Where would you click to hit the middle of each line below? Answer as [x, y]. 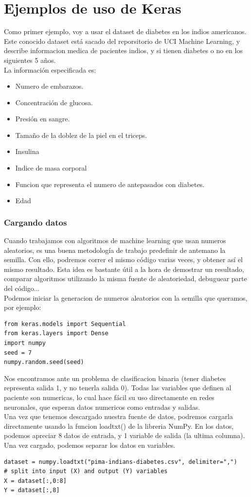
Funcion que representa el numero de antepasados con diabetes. [110, 184]
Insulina [27, 151]
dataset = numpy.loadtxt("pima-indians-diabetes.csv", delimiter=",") [121, 462]
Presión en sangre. [43, 119]
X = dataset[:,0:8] [35, 481]
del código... [22, 288]
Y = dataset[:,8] [32, 490]
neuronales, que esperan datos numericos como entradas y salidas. [102, 407]
